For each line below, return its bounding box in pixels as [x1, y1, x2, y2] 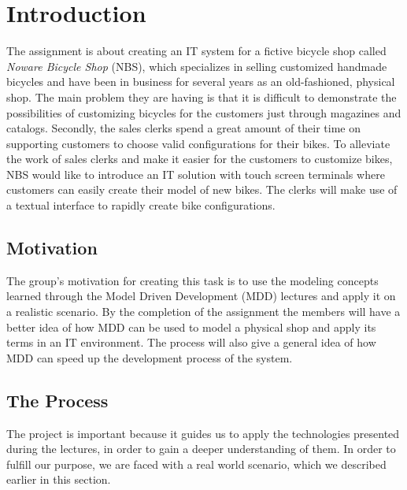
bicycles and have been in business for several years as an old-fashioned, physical [6, 73, 395, 90]
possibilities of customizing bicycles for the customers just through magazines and [6, 104, 401, 121]
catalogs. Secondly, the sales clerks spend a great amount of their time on [6, 120, 361, 136]
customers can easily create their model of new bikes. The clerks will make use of [6, 181, 398, 198]
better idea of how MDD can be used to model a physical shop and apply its [6, 318, 376, 335]
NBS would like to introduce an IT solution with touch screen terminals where [6, 165, 385, 182]
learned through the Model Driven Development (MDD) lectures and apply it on [6, 288, 396, 304]
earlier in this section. [6, 471, 111, 488]
